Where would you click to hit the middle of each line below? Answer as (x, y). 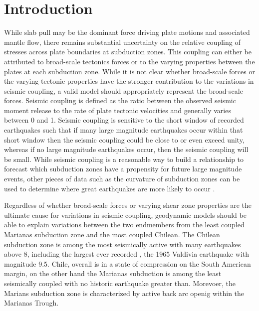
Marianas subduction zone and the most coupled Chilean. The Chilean (112, 234)
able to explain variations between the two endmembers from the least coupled (124, 225)
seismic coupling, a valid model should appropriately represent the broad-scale (124, 90)
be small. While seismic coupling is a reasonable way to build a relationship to (124, 159)
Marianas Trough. (31, 303)
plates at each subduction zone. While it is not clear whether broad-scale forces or (129, 71)
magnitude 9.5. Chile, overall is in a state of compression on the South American (128, 263)
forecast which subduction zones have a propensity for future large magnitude (123, 169)
